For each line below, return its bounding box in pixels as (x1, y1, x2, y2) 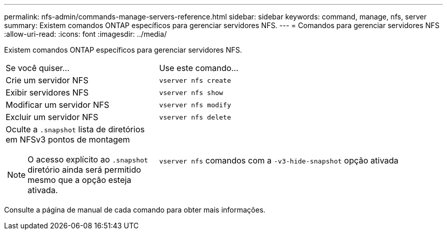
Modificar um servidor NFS (6, 100, 109, 110)
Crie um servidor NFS (6, 75, 89, 85)
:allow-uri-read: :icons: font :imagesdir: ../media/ (4, 30, 167, 38)
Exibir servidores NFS (6, 87, 89, 98)
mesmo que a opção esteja (28, 175, 132, 185)
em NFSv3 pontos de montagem (6, 134, 130, 145)
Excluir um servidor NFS (6, 112, 98, 122)
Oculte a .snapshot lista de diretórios (6, 124, 145, 134)
